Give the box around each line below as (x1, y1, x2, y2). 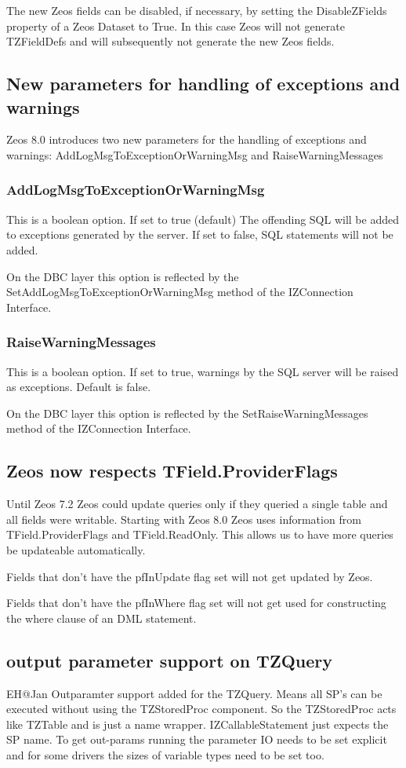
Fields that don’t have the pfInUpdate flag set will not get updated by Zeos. (6, 568, 373, 584)
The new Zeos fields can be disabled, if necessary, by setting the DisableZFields (6, 2, 387, 18)
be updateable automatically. (6, 541, 146, 558)
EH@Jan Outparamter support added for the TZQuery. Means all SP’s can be (6, 685, 382, 701)
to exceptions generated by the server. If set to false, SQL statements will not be (6, 226, 393, 243)
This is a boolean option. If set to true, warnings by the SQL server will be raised (6, 363, 399, 379)
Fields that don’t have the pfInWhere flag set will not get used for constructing (6, 594, 386, 611)
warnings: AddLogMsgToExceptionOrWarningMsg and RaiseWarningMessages (6, 146, 383, 163)
